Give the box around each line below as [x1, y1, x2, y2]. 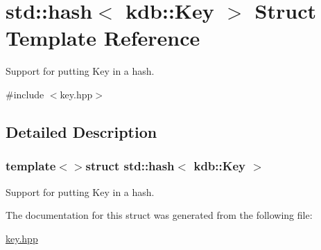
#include [6, 87, 44, 101]
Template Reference [6, 24, 200, 52]
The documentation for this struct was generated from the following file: [6, 208, 313, 222]
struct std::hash [85, 157, 175, 175]
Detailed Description [6, 120, 157, 142]
